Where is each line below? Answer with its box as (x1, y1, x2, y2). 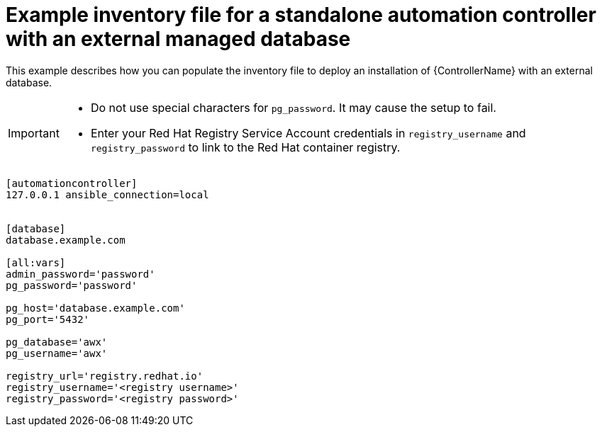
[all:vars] (6, 256, 66, 268)
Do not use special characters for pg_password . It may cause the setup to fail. (90, 100, 496, 115)
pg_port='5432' (6, 313, 90, 325)
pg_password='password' (6, 279, 138, 291)
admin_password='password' (6, 268, 155, 280)
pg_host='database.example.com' (6, 302, 185, 314)
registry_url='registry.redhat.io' (6, 370, 204, 382)
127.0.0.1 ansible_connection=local (6, 188, 209, 200)
